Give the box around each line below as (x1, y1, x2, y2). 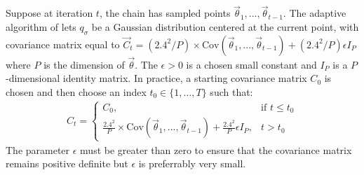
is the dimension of (43, 57, 125, 71)
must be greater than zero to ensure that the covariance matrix (80, 142, 352, 157)
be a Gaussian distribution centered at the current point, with (91, 19, 359, 34)
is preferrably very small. (138, 156, 246, 171)
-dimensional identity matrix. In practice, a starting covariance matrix (6, 71, 307, 85)
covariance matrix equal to (6, 36, 120, 51)
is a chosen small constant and (186, 57, 317, 71)
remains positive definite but (6, 156, 128, 171)
